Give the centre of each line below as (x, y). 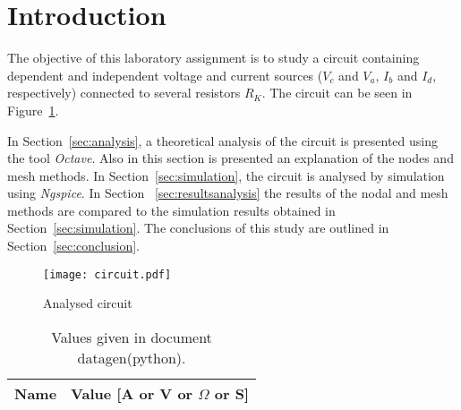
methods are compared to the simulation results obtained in (171, 210)
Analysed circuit (88, 303)
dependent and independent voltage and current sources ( (165, 75)
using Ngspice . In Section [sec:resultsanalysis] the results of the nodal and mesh (228, 193)
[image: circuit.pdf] (107, 274)
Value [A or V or (132, 393)
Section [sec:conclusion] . (73, 246)
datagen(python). (132, 357)
